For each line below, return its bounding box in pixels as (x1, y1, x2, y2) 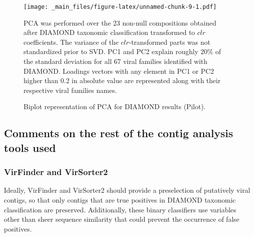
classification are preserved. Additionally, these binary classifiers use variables (4, 204, 236, 214)
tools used (4, 140, 56, 155)
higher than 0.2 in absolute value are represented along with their (24, 75, 221, 86)
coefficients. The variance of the (24, 36, 119, 47)
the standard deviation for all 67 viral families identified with (24, 56, 207, 66)
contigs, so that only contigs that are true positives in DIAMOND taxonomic (4, 194, 236, 205)
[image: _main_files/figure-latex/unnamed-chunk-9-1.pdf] (24, 3, 217, 10)
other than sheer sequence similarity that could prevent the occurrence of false (4, 214, 240, 224)
